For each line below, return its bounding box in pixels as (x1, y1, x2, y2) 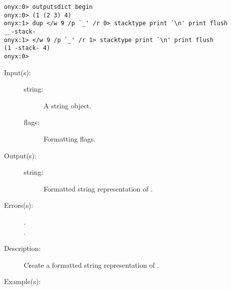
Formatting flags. (44, 133, 96, 144)
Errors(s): (4, 200, 33, 210)
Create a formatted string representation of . (24, 259, 159, 270)
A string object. (44, 100, 92, 110)
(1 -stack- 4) (4, 45, 51, 52)
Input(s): (4, 67, 31, 77)
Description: (4, 243, 41, 253)
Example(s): (4, 276, 41, 287)
